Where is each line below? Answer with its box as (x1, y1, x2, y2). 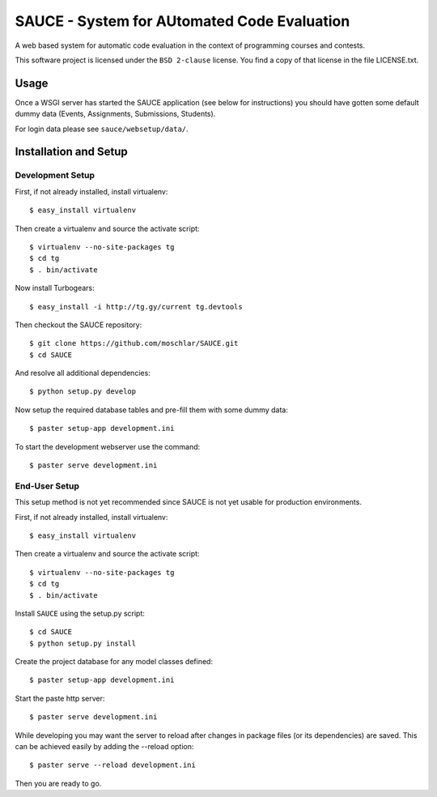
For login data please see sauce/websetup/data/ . (15, 124, 189, 134)
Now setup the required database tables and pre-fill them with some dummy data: (15, 405, 289, 415)
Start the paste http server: (15, 693, 105, 703)
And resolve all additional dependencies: (15, 369, 151, 378)
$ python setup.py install (29, 638, 137, 648)
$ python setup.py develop (29, 387, 137, 396)
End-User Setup (15, 480, 80, 492)
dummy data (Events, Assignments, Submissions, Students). (15, 109, 216, 119)
